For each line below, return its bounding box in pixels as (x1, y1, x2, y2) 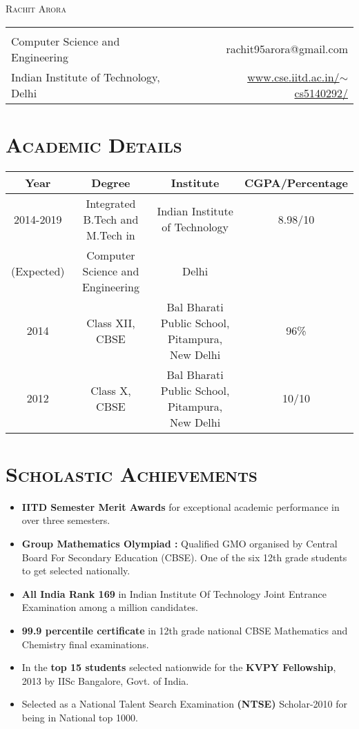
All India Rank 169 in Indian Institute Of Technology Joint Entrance (21, 586, 327, 601)
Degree (91, 174, 130, 191)
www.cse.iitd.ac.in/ (247, 68, 340, 85)
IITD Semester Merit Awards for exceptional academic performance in (21, 499, 340, 514)
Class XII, (86, 314, 135, 331)
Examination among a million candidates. (21, 600, 198, 614)
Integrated (86, 195, 136, 211)
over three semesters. (21, 513, 110, 527)
